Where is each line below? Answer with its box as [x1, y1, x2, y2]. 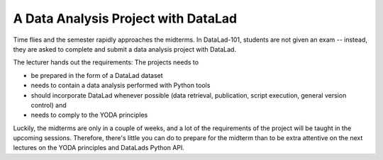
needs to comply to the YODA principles [30, 110, 148, 120]
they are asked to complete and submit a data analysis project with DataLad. [13, 45, 237, 53]
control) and [30, 101, 67, 109]
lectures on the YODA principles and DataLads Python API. [13, 144, 184, 152]
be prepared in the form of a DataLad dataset [30, 71, 163, 79]
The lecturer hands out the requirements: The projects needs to [13, 58, 199, 67]
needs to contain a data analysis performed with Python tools [30, 81, 211, 90]
